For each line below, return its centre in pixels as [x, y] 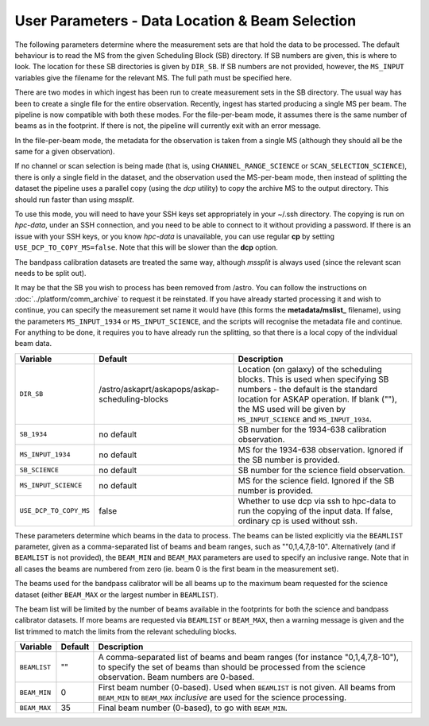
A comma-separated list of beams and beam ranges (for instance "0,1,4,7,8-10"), [248, 658]
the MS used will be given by [292, 409]
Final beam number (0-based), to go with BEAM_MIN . [193, 708]
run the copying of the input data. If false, [315, 511]
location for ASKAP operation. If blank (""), [317, 399]
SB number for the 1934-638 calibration [312, 429]
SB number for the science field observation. [321, 470]
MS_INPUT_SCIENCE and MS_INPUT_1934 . [305, 419]
